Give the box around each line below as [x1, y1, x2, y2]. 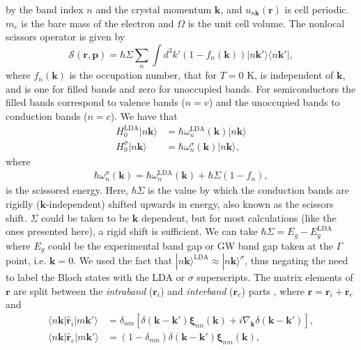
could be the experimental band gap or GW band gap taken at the [47, 238, 333, 252]
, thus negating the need [245, 253, 348, 267]
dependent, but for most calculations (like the [141, 210, 337, 225]
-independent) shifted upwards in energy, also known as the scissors [45, 196, 334, 211]
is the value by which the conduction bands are [148, 183, 349, 197]
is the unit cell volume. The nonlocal [187, 15, 345, 30]
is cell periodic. [284, 2, 349, 16]
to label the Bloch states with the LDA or [6, 270, 185, 284]
